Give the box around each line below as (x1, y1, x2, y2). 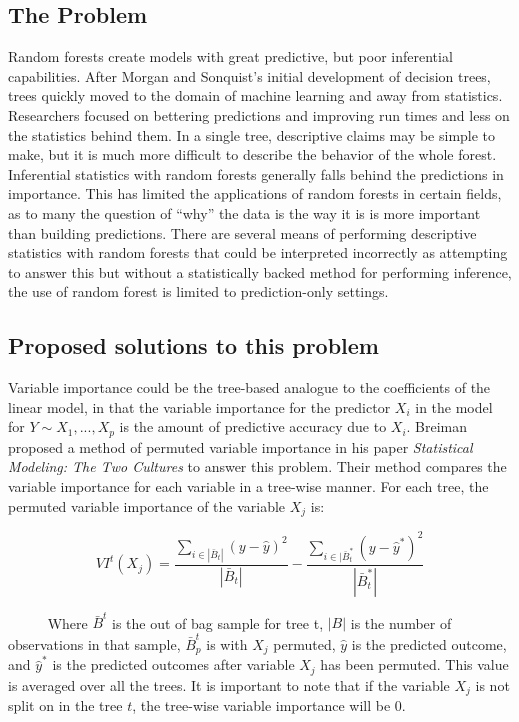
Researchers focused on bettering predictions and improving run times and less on (8, 104, 510, 125)
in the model (415, 396, 493, 417)
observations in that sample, (8, 633, 181, 654)
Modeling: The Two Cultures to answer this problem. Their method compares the (8, 456, 507, 477)
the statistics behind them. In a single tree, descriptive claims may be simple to (8, 124, 496, 145)
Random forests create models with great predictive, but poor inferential (8, 46, 453, 67)
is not (475, 674, 510, 695)
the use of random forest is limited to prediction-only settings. (8, 281, 389, 302)
